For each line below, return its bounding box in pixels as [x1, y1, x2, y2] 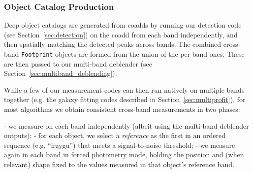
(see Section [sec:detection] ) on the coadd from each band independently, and [4, 29, 238, 39]
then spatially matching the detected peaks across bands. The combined [4, 39, 221, 49]
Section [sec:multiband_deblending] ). [4, 68, 117, 78]
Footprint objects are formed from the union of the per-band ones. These [21, 49, 245, 59]
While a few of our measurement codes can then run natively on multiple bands [4, 84, 245, 95]
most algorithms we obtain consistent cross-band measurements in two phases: [4, 104, 240, 114]
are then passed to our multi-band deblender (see [4, 58, 152, 69]
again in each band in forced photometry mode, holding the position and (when [4, 149, 244, 160]
